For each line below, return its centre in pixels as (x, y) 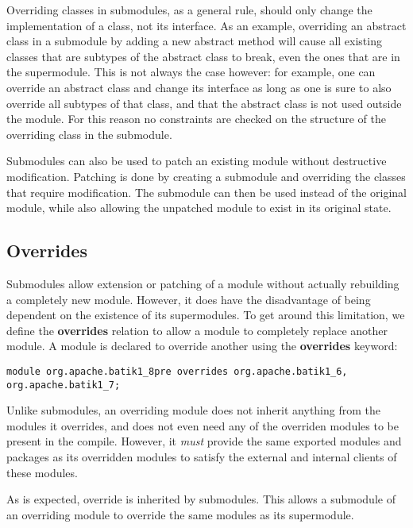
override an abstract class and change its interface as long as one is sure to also (199, 87)
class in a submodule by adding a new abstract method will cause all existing (194, 41)
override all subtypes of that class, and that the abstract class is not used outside (204, 103)
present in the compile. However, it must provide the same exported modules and (204, 441)
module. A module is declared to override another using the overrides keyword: (202, 346)
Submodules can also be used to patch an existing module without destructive (197, 161)
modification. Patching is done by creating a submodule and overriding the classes (206, 176)
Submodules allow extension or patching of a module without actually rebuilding (203, 283)
